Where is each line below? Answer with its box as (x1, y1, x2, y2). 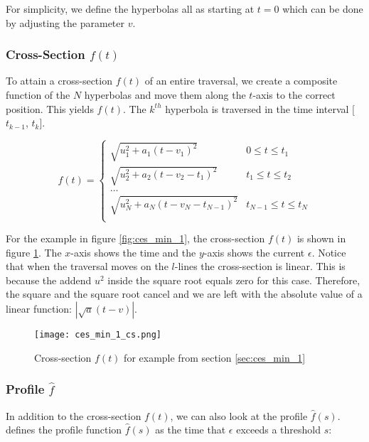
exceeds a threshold (236, 422, 321, 437)
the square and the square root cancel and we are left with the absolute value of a (6, 286, 363, 301)
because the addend (6, 272, 92, 287)
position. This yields (6, 101, 94, 116)
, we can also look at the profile (170, 408, 308, 423)
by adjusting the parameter (6, 15, 125, 30)
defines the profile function (6, 422, 122, 437)
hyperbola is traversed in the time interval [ (165, 101, 355, 116)
